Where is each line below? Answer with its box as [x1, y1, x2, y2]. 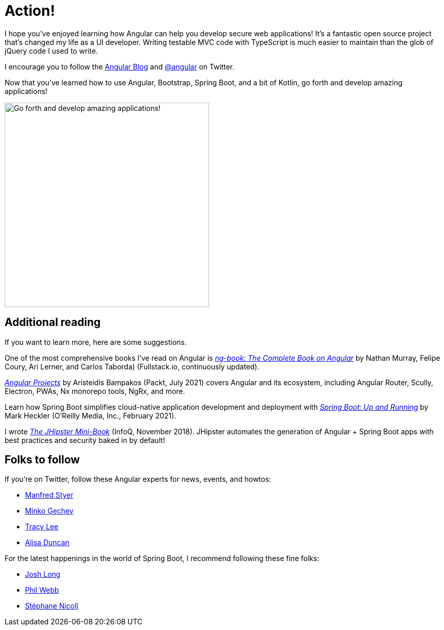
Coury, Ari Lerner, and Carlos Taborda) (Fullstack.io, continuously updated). [5, 362, 260, 371]
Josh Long [25, 570, 61, 579]
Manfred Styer [25, 491, 74, 500]
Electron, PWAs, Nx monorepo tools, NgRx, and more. [5, 386, 185, 395]
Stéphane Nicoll [25, 601, 78, 611]
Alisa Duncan [25, 538, 69, 547]
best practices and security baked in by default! [5, 435, 166, 445]
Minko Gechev [25, 506, 74, 516]
